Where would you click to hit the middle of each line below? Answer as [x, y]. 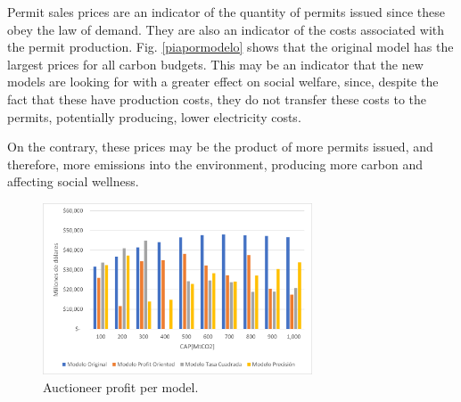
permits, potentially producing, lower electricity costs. [154, 116]
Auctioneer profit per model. [121, 386]
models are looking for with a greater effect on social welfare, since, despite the [223, 82]
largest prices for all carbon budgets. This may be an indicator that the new [215, 64]
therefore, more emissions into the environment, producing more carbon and [215, 164]
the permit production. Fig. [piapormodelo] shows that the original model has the [230, 47]
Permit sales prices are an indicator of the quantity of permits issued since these [226, 12]
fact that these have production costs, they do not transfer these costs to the [217, 98]
